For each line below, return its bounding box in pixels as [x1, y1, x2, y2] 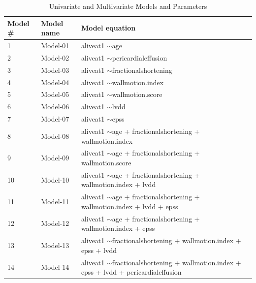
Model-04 [41, 77, 69, 87]
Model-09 [41, 153, 69, 163]
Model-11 [41, 196, 69, 207]
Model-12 [41, 218, 69, 228]
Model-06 [41, 101, 69, 112]
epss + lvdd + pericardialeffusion [81, 267, 182, 277]
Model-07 [41, 114, 69, 124]
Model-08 [41, 130, 69, 141]
